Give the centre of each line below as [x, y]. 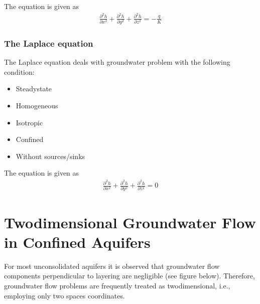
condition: [19, 71]
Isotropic [29, 122]
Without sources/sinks [50, 156]
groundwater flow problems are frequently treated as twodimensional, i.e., [117, 285]
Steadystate [34, 89]
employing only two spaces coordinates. [64, 295]
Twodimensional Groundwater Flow [130, 222]
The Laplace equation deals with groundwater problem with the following [117, 62]
